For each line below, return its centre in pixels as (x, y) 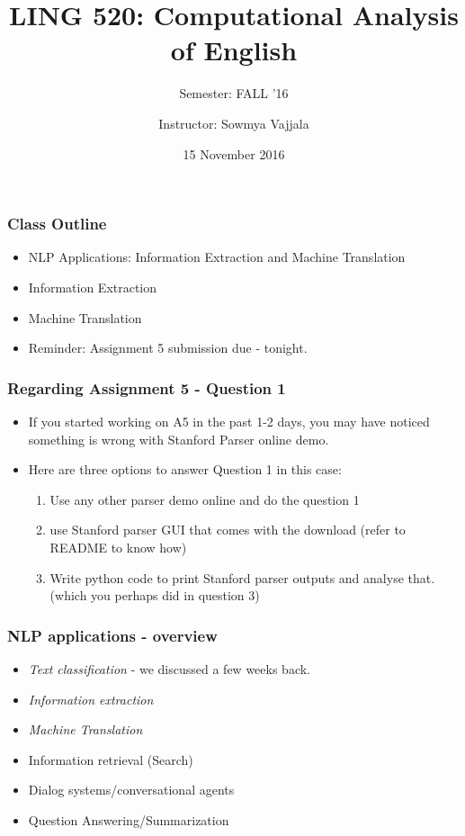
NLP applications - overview (112, 635)
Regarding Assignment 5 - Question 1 (147, 387)
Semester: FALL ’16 (234, 93)
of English (234, 50)
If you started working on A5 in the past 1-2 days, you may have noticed (229, 421)
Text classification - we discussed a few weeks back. (169, 668)
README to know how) (118, 547)
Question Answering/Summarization (129, 819)
